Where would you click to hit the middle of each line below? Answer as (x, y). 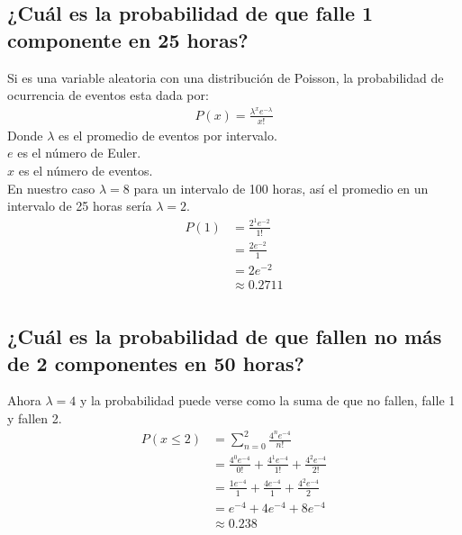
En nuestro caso (51, 188)
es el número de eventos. (86, 170)
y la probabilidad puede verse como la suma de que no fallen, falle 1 (267, 400)
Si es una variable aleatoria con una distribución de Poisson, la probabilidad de (226, 77)
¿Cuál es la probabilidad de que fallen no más (225, 336)
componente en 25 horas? (128, 39)
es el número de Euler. (79, 153)
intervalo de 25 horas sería (80, 206)
